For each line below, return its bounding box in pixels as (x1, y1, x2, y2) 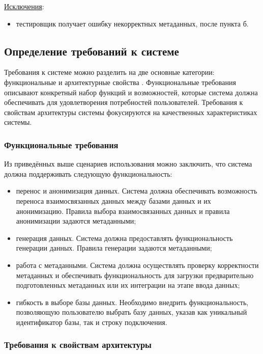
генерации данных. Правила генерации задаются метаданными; (16, 242, 212, 253)
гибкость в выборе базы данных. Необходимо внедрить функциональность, (16, 296, 249, 307)
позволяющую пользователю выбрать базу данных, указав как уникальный (16, 307, 247, 317)
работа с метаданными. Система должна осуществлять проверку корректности (16, 259, 259, 270)
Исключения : (4, 1, 44, 11)
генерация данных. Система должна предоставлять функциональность (16, 232, 233, 243)
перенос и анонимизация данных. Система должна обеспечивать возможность (16, 185, 257, 196)
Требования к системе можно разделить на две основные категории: (4, 67, 215, 77)
